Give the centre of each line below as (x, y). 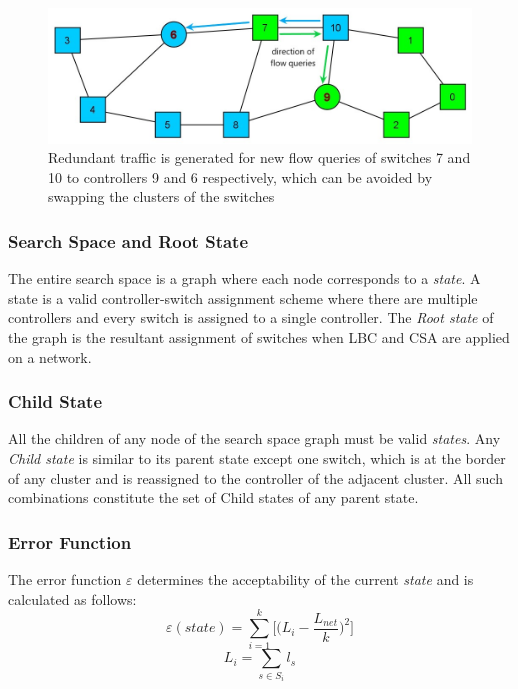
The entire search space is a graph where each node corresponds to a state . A (244, 278)
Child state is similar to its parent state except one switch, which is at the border (257, 458)
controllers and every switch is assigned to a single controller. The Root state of (251, 317)
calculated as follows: (72, 598)
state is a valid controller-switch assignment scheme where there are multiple (243, 297)
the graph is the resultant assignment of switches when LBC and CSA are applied (259, 337)
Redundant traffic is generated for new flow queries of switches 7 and (259, 157)
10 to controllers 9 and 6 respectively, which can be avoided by (240, 176)
